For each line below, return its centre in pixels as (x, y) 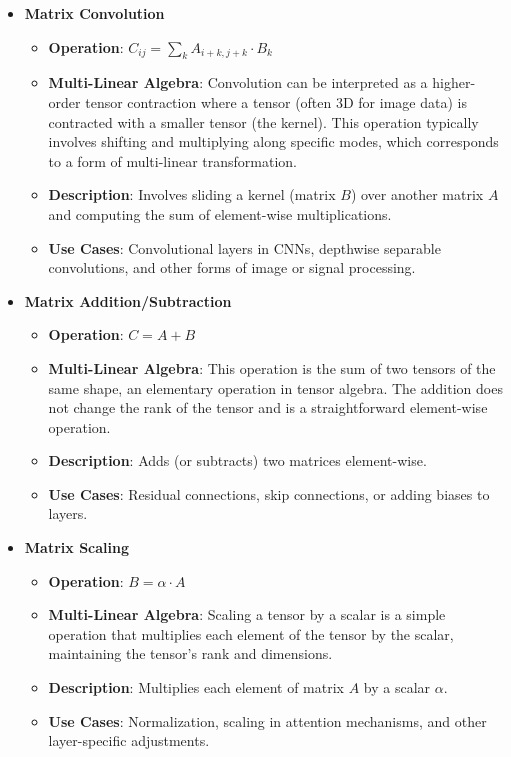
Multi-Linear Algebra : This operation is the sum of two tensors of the (272, 367)
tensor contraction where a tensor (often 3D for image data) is (276, 101)
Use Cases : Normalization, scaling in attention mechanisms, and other (267, 720)
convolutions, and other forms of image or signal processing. (232, 267)
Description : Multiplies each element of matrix (196, 687)
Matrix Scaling (76, 547)
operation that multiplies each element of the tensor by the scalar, (251, 633)
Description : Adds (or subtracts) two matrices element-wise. (237, 460)
